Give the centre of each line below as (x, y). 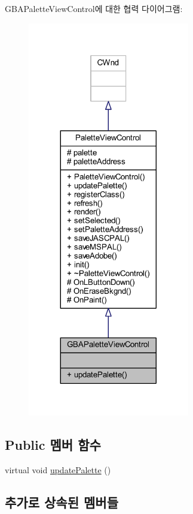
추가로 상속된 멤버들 (62, 502)
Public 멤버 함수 (53, 444)
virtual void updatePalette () (58, 469)
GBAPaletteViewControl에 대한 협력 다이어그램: (94, 8)
